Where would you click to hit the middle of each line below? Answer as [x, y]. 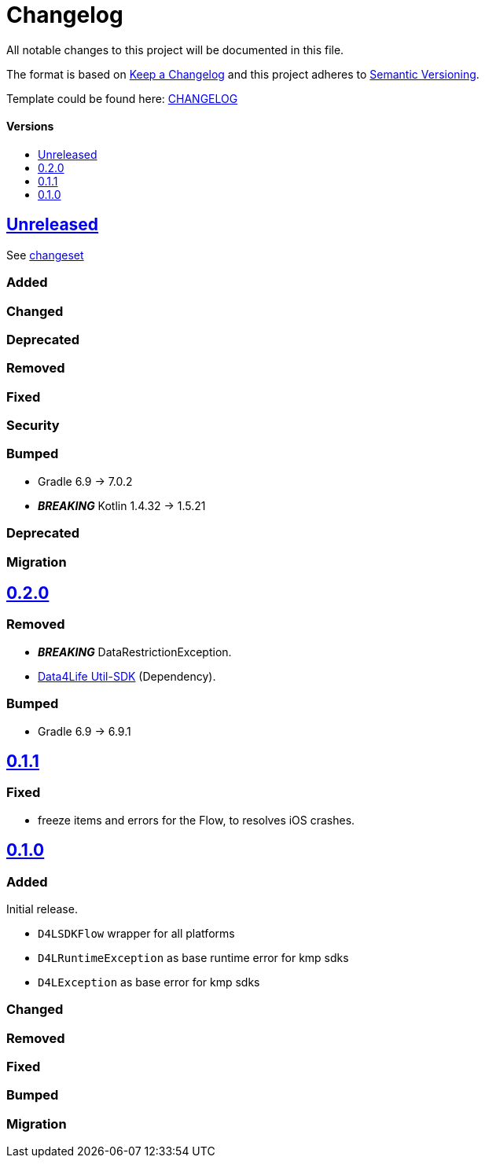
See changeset [45, 255]
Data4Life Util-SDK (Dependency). [127, 676]
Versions [30, 127]
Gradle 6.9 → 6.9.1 [85, 731]
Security [33, 426]
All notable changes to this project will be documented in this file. [175, 50]
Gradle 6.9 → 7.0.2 [85, 481]
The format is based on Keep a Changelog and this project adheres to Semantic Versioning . [243, 74]
